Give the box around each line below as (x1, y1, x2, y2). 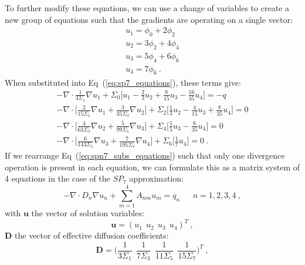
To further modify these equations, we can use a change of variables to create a (5, 2, 289, 14)
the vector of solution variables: (31, 207, 144, 219)
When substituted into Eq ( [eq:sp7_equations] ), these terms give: (5, 76, 241, 88)
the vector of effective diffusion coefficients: (15, 229, 169, 241)
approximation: (129, 172, 184, 185)
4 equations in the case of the (5, 172, 110, 185)
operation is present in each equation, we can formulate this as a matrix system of (5, 160, 300, 173)
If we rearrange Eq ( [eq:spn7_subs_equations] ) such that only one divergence (5, 149, 285, 162)
